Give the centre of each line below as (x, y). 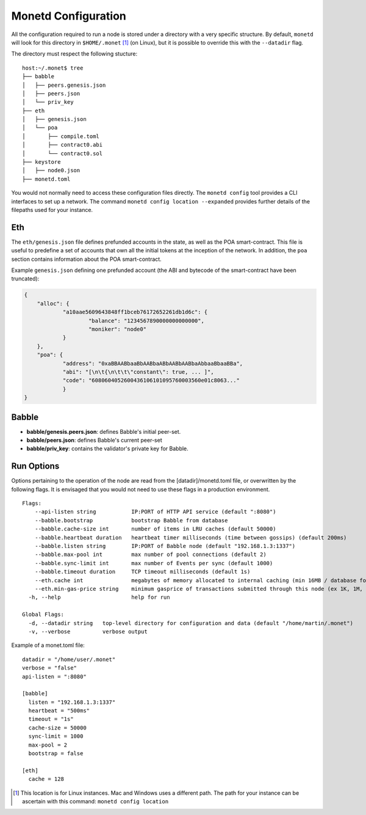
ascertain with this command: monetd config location (95, 801)
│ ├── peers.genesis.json (64, 85)
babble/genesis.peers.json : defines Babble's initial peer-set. (104, 431)
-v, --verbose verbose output (88, 631)
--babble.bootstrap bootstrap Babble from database (131, 520)
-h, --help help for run (99, 598)
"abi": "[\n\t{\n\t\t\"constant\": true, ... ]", (138, 372)
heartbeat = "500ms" (59, 711)
